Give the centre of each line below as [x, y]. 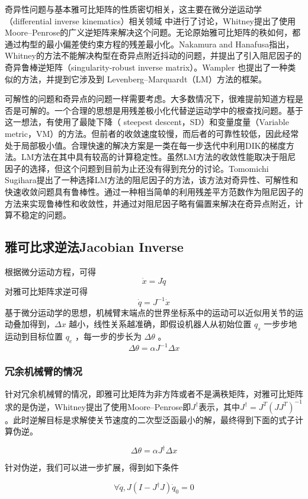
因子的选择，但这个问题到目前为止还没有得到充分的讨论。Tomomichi [137, 168]
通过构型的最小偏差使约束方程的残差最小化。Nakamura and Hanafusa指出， [150, 44]
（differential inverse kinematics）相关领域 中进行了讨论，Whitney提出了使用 [150, 20]
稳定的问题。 [46, 215]
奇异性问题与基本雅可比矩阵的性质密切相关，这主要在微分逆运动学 [133, 9]
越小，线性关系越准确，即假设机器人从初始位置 [160, 324]
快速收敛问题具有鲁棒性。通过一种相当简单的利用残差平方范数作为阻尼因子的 [154, 191]
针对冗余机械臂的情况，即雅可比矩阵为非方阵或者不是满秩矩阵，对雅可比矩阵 [154, 393]
